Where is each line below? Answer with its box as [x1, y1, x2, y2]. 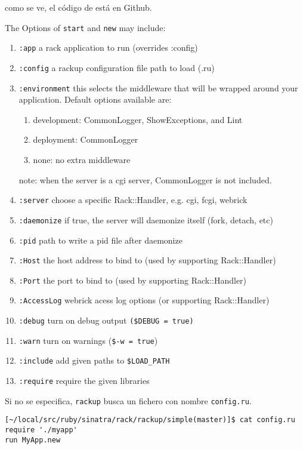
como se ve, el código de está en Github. [5, 1, 152, 13]
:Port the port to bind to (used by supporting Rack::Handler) [18, 273, 247, 286]
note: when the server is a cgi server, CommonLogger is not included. [18, 173, 272, 186]
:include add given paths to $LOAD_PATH [18, 354, 170, 367]
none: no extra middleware [33, 153, 131, 165]
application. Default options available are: [18, 93, 172, 106]
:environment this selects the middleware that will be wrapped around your [18, 81, 298, 94]
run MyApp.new [5, 435, 61, 444]
